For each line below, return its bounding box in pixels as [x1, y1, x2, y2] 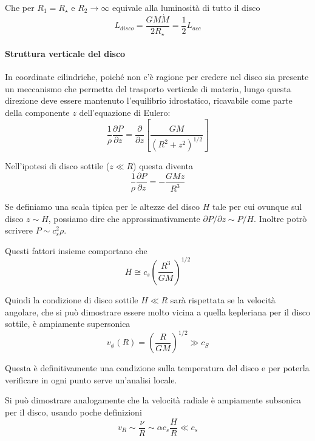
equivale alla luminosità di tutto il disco [112, 1, 260, 13]
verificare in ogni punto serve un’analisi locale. [5, 373, 177, 386]
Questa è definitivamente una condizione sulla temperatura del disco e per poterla [5, 362, 310, 374]
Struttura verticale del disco [5, 47, 126, 59]
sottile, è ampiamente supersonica [5, 317, 130, 330]
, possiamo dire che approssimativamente [48, 212, 200, 224]
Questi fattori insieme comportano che [5, 244, 147, 257]
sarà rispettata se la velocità [170, 293, 276, 306]
